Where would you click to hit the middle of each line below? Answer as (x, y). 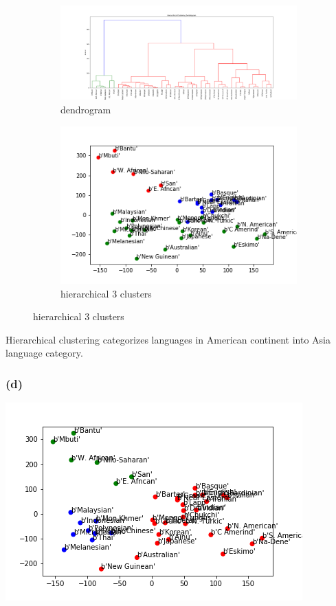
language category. (44, 353)
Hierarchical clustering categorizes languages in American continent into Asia (168, 339)
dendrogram (86, 109)
